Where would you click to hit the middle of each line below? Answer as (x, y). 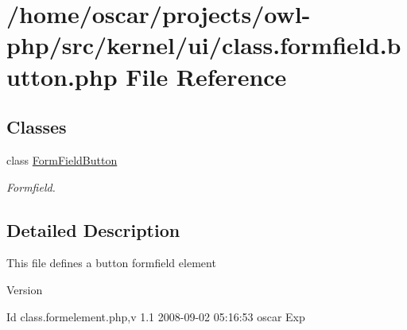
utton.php (62, 76)
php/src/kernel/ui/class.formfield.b (204, 45)
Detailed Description (93, 229)
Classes (37, 127)
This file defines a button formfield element (111, 263)
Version (25, 289)
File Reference (206, 76)
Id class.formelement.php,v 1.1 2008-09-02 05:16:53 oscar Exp (156, 316)
